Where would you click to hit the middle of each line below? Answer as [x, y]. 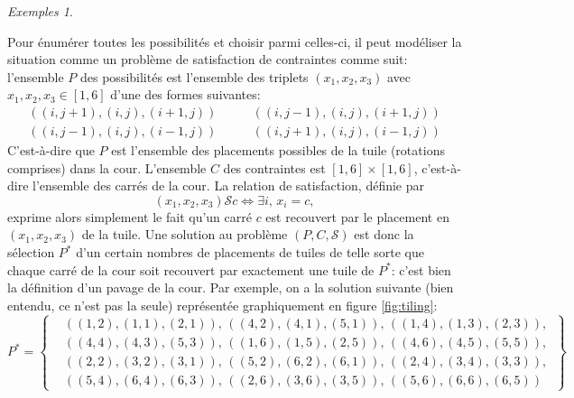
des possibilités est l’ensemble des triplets [194, 76]
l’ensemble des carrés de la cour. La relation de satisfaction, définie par [229, 185]
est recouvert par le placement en [357, 216]
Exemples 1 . [40, 11]
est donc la [384, 234]
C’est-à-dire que [51, 150]
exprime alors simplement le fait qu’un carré [130, 216]
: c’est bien [421, 269]
